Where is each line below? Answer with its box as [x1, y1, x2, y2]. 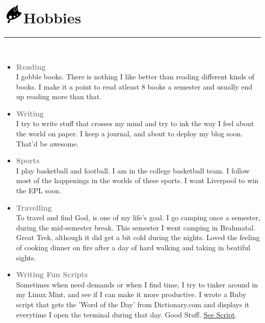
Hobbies [23, 7, 82, 27]
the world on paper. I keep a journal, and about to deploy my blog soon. [16, 128, 243, 139]
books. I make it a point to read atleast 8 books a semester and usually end [16, 81, 253, 92]
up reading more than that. [16, 91, 102, 102]
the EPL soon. [16, 185, 61, 196]
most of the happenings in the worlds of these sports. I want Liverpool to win [16, 175, 259, 186]
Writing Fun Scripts [16, 269, 88, 280]
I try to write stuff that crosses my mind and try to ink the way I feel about [16, 118, 254, 129]
